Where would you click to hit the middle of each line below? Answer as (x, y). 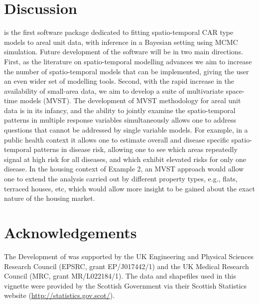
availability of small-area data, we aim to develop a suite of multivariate (114, 90)
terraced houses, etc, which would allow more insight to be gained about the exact (129, 188)
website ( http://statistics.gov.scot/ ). (60, 295)
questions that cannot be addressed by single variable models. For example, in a (126, 130)
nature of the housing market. (50, 198)
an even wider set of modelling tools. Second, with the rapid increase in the (119, 81)
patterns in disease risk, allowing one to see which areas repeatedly (135, 149)
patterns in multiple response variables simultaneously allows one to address (120, 120)
